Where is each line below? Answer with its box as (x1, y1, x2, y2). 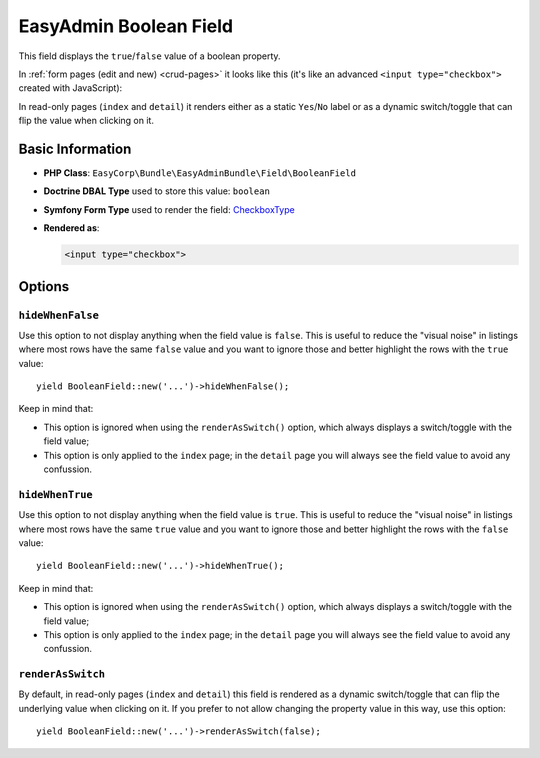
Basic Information (18, 140, 132, 157)
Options (18, 278, 70, 295)
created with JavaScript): (18, 82, 123, 94)
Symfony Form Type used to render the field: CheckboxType (43, 203, 295, 215)
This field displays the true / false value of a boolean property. (18, 50, 281, 62)
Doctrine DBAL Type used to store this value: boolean (43, 185, 270, 197)
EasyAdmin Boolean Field (18, 15, 234, 37)
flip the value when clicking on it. (18, 115, 155, 127)
